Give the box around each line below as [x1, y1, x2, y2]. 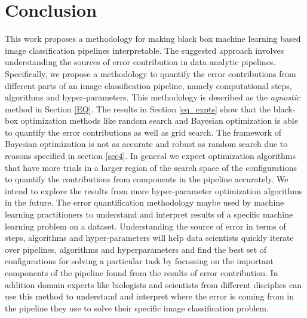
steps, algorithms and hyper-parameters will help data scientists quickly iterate [5, 231, 294, 244]
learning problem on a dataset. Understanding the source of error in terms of [5, 219, 286, 232]
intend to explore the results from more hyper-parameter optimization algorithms [5, 184, 303, 197]
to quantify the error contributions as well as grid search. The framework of [5, 126, 282, 138]
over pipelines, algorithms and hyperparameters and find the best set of [5, 243, 267, 255]
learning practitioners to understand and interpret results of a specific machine [5, 208, 293, 221]
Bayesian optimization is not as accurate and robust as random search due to [5, 137, 288, 150]
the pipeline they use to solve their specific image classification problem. [5, 301, 269, 314]
